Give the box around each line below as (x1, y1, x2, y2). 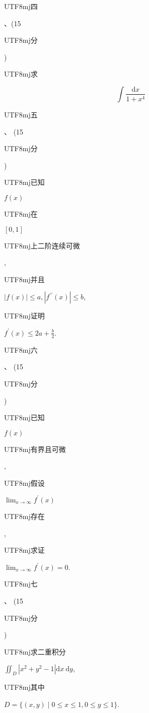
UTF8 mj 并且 (4, 274, 45, 284)
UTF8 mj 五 (4, 109, 38, 119)
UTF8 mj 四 (4, 1, 38, 11)
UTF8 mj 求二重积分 (4, 646, 66, 657)
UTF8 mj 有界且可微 (4, 443, 66, 454)
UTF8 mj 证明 (4, 310, 45, 321)
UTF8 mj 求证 (4, 545, 45, 555)
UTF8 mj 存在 (4, 510, 45, 521)
